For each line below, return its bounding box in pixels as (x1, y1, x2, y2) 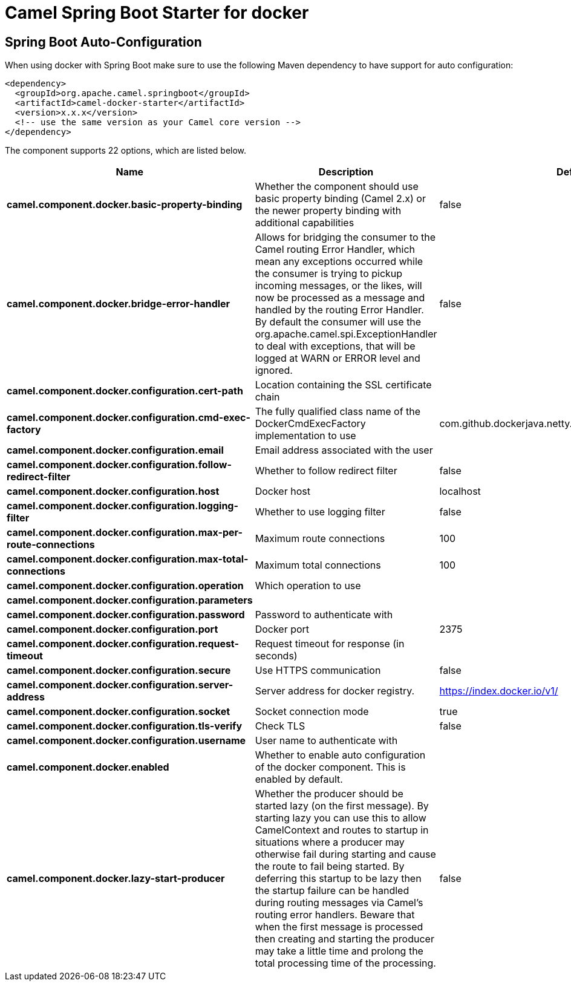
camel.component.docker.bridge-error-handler (7, 298, 230, 310)
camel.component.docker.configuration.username (7, 734, 246, 747)
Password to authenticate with (255, 609, 393, 621)
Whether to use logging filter (255, 506, 385, 518)
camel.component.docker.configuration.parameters (7, 594, 253, 607)
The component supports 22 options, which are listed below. (5, 145, 247, 156)
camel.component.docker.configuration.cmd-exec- (7, 411, 250, 424)
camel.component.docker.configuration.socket (7, 705, 230, 718)
